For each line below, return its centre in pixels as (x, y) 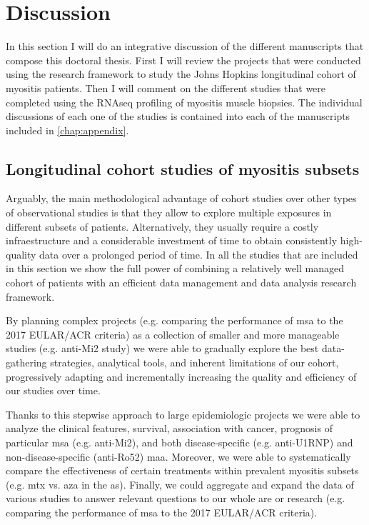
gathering (26, 362)
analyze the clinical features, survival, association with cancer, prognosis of (169, 428)
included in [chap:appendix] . (67, 130)
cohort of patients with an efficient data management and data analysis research (181, 282)
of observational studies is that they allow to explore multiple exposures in (169, 212)
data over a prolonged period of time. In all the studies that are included (199, 254)
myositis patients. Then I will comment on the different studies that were (166, 87)
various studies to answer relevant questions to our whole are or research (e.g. (176, 498)
